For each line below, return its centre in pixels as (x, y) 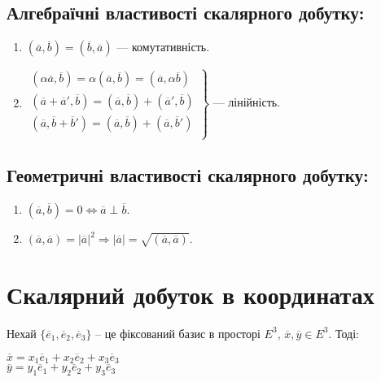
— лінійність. (247, 102)
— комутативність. (163, 47)
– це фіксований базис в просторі (178, 333)
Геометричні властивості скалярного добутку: (188, 175)
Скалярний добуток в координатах (190, 294)
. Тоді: (344, 333)
